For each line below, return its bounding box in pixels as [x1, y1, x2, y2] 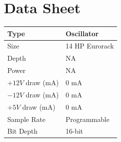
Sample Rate [7, 114, 45, 124]
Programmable [65, 114, 110, 124]
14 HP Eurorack [65, 41, 114, 51]
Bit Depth [7, 126, 38, 136]
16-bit [65, 126, 83, 136]
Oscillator [65, 28, 99, 38]
